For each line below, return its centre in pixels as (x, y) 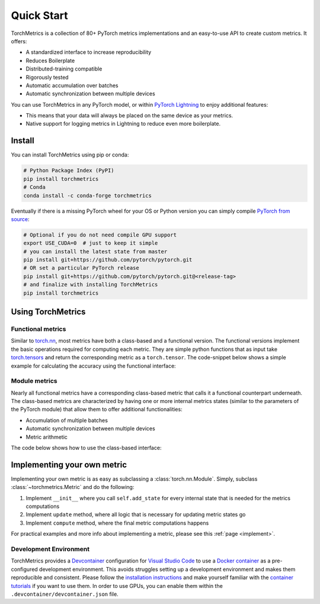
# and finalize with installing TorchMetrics (91, 285)
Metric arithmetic (47, 437)
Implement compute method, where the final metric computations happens (117, 523)
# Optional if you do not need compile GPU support (100, 235)
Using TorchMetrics (48, 312)
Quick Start (39, 15)
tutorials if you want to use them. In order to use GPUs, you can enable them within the (117, 586)
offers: (19, 41)
